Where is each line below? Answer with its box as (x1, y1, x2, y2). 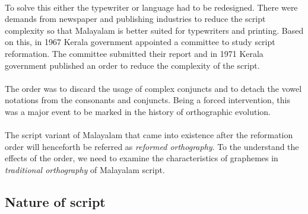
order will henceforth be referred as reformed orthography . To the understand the (5, 140, 299, 152)
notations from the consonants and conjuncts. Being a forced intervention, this (5, 94, 290, 106)
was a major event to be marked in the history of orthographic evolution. (5, 105, 271, 117)
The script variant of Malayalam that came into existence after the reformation (5, 129, 293, 141)
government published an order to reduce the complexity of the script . (5, 59, 260, 71)
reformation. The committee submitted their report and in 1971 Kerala (5, 47, 263, 59)
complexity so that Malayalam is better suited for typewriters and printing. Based (5, 24, 304, 36)
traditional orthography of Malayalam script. (5, 163, 165, 175)
